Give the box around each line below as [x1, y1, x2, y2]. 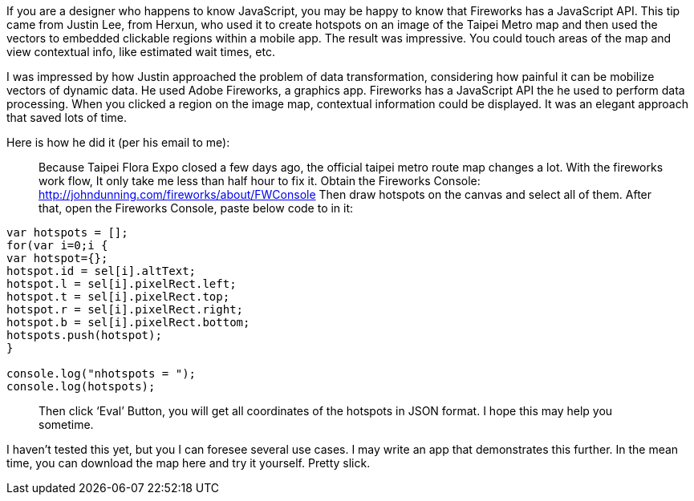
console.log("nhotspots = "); [6, 367, 197, 380]
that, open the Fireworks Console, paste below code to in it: [39, 201, 354, 215]
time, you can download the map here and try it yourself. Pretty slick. [6, 456, 371, 470]
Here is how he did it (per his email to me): [6, 135, 230, 149]
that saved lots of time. [6, 111, 128, 124]
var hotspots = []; [6, 226, 128, 239]
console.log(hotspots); [6, 380, 156, 393]
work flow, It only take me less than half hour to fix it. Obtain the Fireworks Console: [39, 174, 481, 188]
